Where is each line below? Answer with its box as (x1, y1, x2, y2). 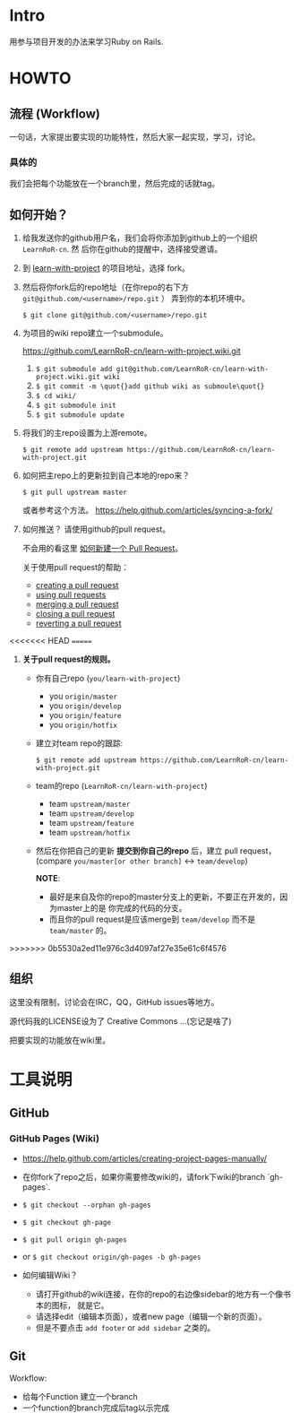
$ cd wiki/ (35, 392, 77, 401)
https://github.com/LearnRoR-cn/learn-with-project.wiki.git (21, 346, 242, 357)
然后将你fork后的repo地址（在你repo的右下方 (21, 282, 190, 292)
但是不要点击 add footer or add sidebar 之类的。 (35, 1322, 216, 1332)
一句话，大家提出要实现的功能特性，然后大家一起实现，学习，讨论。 (9, 131, 261, 142)
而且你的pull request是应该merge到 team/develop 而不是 (48, 914, 256, 924)
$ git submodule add (35, 365, 113, 374)
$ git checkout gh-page (21, 1218, 112, 1227)
